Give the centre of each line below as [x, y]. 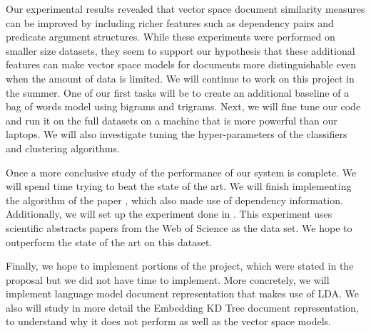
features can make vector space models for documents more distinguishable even [181, 64]
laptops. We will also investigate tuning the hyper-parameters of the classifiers [177, 134]
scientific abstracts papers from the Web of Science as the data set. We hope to [179, 227]
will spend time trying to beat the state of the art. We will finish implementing [179, 186]
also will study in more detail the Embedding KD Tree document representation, [182, 307]
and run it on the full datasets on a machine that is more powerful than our [172, 120]
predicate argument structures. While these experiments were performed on [171, 37]
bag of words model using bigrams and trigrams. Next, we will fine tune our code [183, 106]
